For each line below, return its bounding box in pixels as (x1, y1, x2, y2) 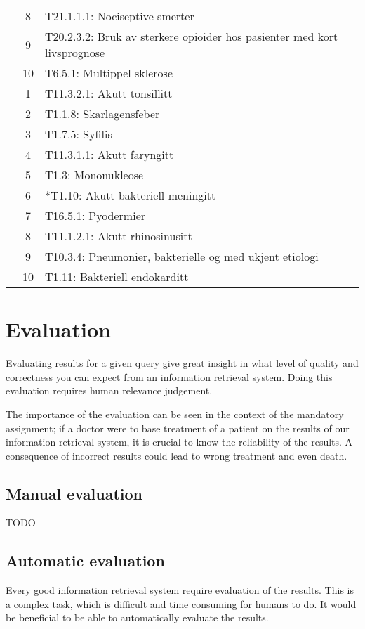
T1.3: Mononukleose (45, 167, 144, 183)
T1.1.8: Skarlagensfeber (45, 105, 160, 122)
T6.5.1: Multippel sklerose (45, 65, 173, 81)
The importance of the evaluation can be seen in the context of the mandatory (6, 406, 344, 421)
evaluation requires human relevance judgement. (6, 383, 213, 398)
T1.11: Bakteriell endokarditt (45, 268, 189, 285)
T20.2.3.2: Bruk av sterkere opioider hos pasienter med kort (45, 28, 338, 44)
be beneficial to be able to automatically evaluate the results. (6, 610, 269, 625)
